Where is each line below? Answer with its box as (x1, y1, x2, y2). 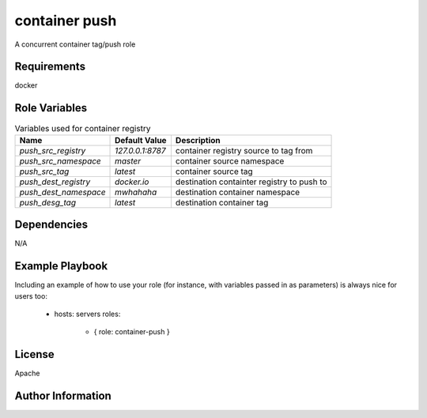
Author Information (14, 390, 112, 403)
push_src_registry (19, 145, 86, 156)
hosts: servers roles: (54, 309, 121, 318)
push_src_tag (19, 166, 70, 177)
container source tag (175, 166, 253, 177)
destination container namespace (175, 186, 300, 198)
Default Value (115, 134, 167, 145)
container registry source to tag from (175, 145, 313, 156)
